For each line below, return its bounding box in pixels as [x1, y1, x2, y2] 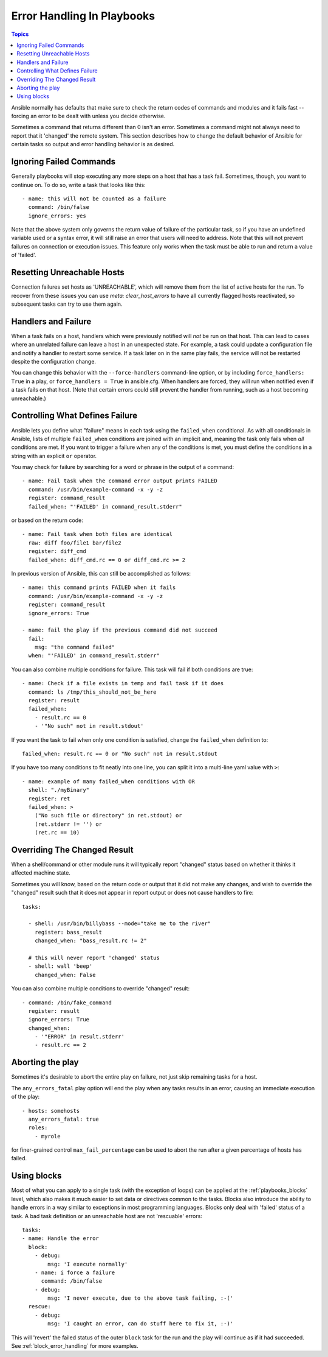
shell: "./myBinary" [28, 786, 90, 794]
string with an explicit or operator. [11, 452, 97, 459]
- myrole [34, 1133, 61, 1140]
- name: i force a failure [34, 1269, 115, 1276]
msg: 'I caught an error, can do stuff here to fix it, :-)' [47, 1320, 234, 1327]
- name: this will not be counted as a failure [22, 195, 166, 202]
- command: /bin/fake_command [22, 999, 112, 1006]
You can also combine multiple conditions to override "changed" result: [11, 985, 190, 992]
